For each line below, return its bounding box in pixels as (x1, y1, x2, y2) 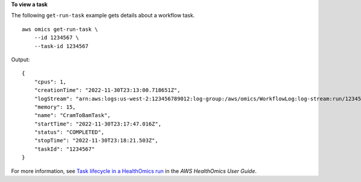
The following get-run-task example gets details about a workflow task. (11, 12, 195, 19)
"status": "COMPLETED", (34, 129, 105, 136)
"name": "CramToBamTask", (34, 112, 111, 119)
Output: (11, 56, 30, 63)
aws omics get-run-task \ (22, 26, 99, 32)
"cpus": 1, (34, 78, 67, 85)
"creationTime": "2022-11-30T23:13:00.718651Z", (34, 87, 180, 94)
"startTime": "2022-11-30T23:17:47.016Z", (34, 120, 162, 127)
